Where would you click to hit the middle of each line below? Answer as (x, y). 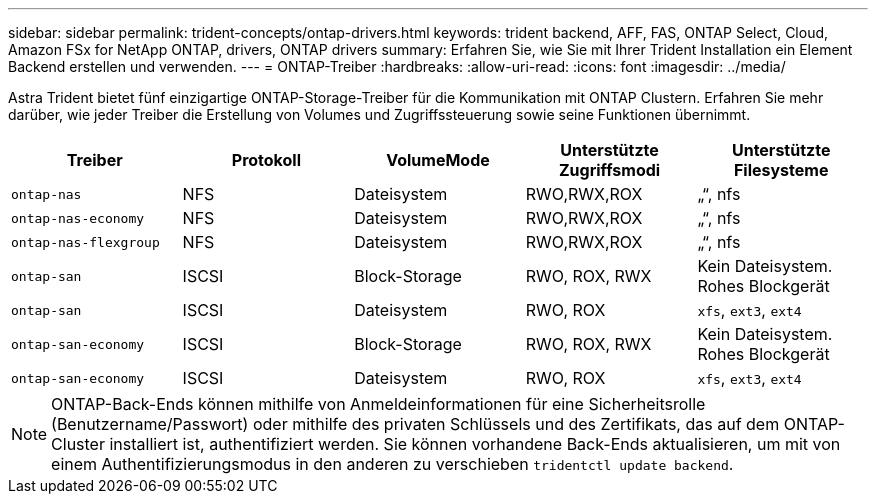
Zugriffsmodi (609, 170)
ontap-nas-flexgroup (85, 242)
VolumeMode (438, 160)
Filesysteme (781, 170)
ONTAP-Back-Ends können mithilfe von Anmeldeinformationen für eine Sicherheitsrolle (378, 404)
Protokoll (266, 160)
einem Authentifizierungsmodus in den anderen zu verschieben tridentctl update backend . (392, 464)
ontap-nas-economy (78, 218)
